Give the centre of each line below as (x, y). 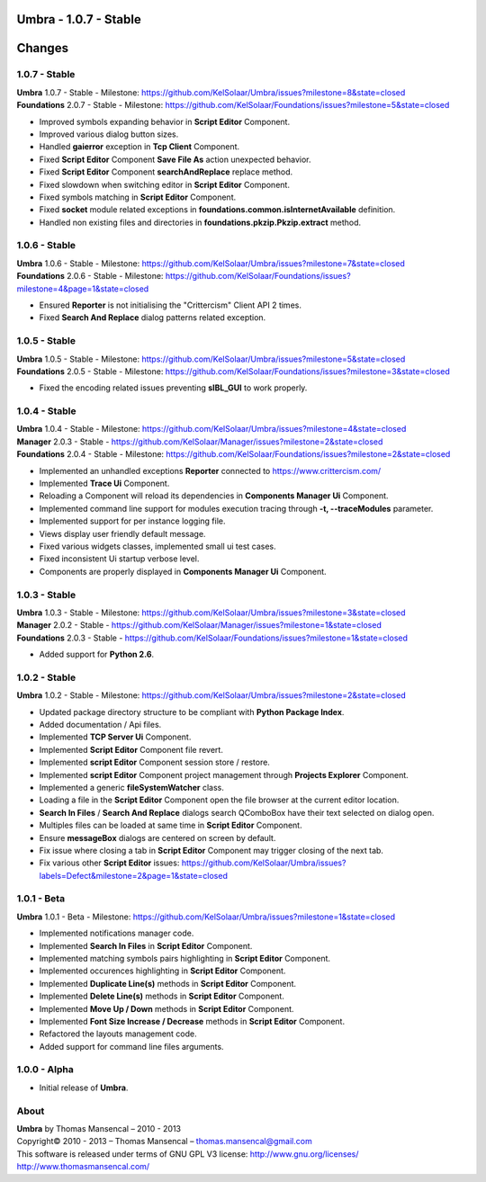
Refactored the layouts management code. (118, 1034)
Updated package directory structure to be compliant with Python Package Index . (192, 712)
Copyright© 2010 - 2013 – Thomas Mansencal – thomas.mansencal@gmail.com (164, 1142)
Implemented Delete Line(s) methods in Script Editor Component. (162, 996)
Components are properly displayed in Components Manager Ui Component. (183, 571)
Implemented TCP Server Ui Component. (115, 737)
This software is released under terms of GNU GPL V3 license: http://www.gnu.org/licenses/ (188, 1154)
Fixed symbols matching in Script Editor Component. (138, 197)
